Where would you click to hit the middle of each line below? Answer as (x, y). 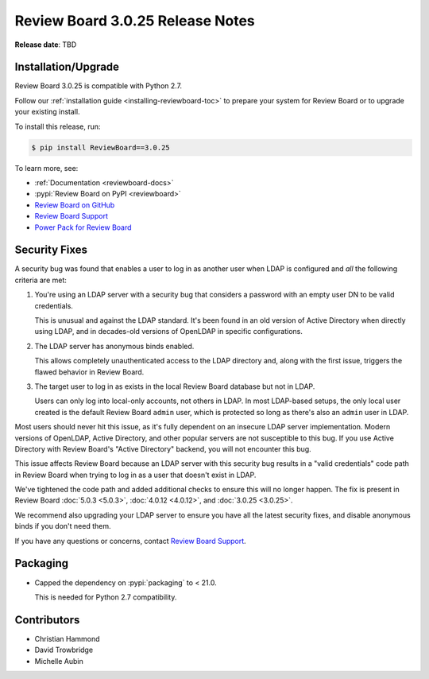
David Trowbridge (64, 650)
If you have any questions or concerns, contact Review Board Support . (130, 541)
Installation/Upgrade (67, 67)
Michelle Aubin (59, 661)
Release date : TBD (46, 45)
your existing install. (47, 112)
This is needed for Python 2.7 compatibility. (106, 597)
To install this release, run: (58, 126)
